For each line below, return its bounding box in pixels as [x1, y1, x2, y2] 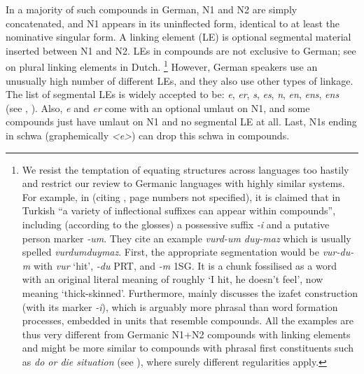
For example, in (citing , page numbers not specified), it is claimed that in [22, 189, 341, 204]
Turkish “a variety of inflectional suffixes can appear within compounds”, [22, 203, 336, 218]
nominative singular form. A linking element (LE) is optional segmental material [6, 29, 351, 44]
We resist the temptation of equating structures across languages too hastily [22, 162, 349, 176]
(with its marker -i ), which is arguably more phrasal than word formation [22, 299, 338, 314]
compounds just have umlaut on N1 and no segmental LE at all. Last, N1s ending [6, 114, 357, 129]
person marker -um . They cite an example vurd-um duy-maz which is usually [22, 230, 351, 245]
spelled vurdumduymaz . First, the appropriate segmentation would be [22, 244, 319, 259]
